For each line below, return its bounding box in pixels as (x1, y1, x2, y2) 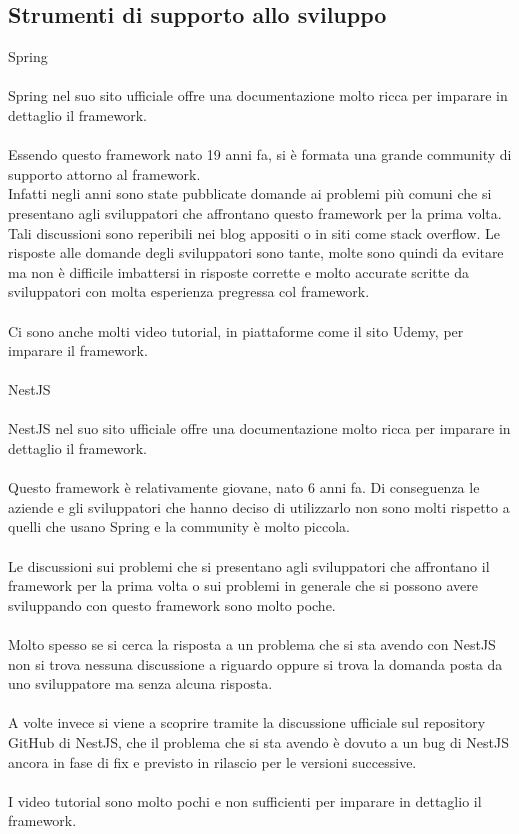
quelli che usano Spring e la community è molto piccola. (8, 516, 350, 537)
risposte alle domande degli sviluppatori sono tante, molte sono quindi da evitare (8, 242, 504, 263)
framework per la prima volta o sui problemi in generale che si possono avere (8, 575, 478, 596)
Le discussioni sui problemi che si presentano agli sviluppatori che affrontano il (8, 555, 490, 576)
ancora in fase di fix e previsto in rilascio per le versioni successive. (8, 751, 417, 772)
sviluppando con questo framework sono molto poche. (8, 594, 336, 615)
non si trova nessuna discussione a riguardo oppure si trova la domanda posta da (8, 653, 503, 674)
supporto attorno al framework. (8, 163, 201, 184)
